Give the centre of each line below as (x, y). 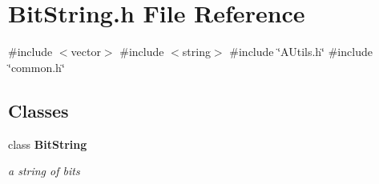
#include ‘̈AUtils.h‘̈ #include (301, 52)
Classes (38, 110)
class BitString (48, 144)
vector (86, 52)
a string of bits (44, 171)
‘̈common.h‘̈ (36, 67)
